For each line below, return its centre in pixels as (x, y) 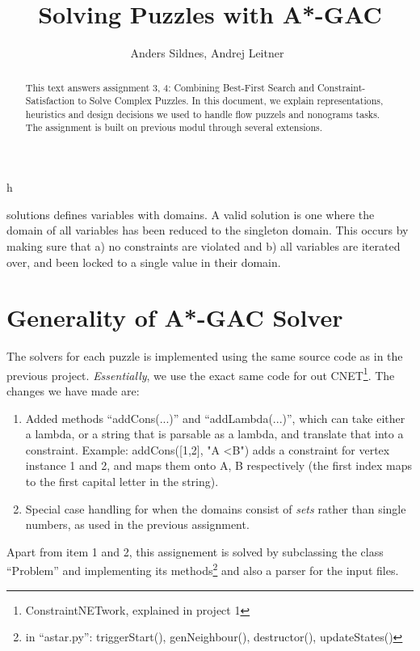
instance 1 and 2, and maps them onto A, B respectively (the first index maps (218, 465)
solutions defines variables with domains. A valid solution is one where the (191, 214)
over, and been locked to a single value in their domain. (144, 262)
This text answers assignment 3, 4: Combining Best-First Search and (170, 87)
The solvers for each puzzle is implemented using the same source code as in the (205, 356)
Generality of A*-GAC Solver (175, 317)
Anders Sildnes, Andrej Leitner (207, 53)
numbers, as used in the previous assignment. (137, 524)
